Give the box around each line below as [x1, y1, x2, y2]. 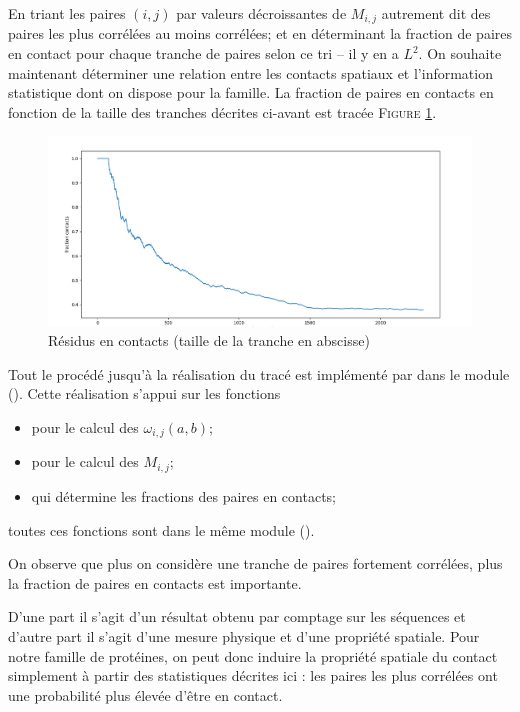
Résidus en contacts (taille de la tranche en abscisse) [48, 330, 370, 351]
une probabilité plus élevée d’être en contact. [8, 684, 283, 705]
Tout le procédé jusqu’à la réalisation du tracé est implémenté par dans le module [8, 363, 510, 384]
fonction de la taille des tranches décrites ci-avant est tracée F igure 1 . [8, 101, 437, 122]
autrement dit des [381, 3, 491, 23]
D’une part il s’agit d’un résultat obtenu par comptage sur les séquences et [8, 606, 466, 627]
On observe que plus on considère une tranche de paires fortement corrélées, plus [8, 553, 503, 574]
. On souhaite [418, 43, 502, 64]
